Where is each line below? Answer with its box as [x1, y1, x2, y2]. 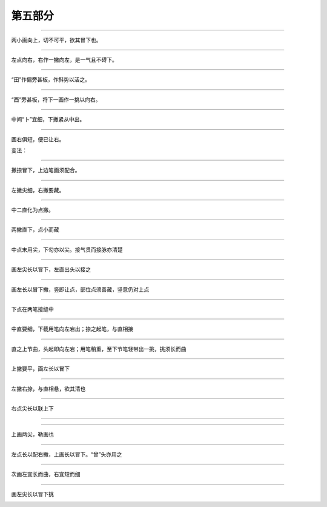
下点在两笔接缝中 [11, 306, 54, 313]
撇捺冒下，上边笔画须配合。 [11, 167, 81, 174]
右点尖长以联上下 [11, 405, 54, 412]
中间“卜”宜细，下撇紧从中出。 [11, 116, 85, 123]
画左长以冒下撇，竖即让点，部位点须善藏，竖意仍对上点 [11, 286, 150, 293]
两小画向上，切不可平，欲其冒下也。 [11, 36, 102, 44]
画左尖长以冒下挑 [11, 490, 54, 497]
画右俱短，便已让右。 [11, 135, 65, 143]
